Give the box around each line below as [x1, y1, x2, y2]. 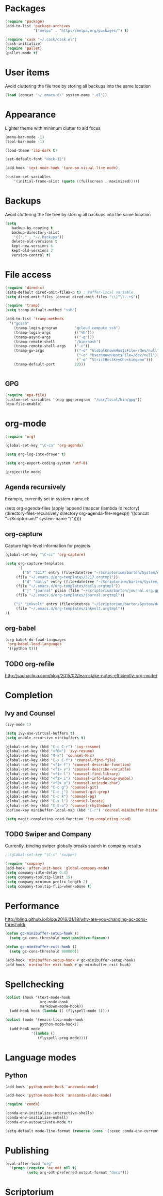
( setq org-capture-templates [5, 561, 64, 566]
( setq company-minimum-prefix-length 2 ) [5, 879, 88, 884]
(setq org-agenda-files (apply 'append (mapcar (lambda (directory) [5, 506, 140, 511]
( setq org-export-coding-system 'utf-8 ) [5, 461, 88, 466]
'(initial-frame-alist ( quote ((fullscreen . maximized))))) [14, 179, 140, 184]
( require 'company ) [5, 861, 45, 866]
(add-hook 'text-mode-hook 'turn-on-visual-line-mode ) [5, 165, 118, 171]
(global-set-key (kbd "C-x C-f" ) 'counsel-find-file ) [5, 758, 116, 763]
